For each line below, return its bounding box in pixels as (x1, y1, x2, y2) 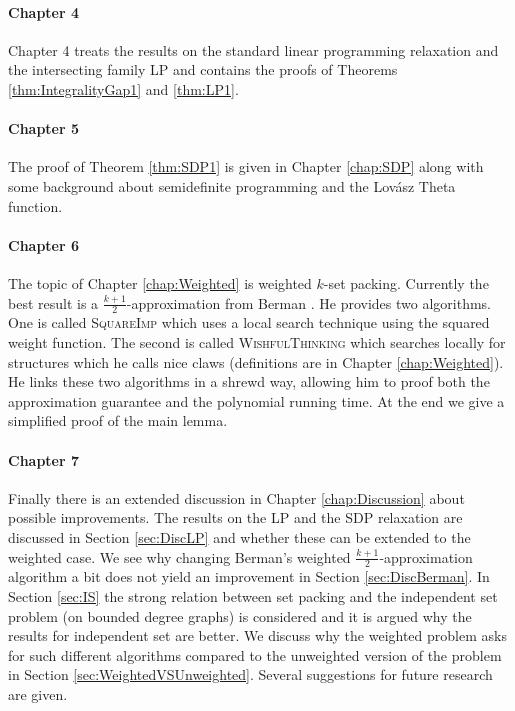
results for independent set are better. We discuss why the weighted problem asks (8, 625, 507, 646)
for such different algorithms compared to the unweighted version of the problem (8, 644, 502, 665)
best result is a (8, 292, 99, 313)
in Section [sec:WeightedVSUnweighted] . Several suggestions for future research (8, 664, 493, 685)
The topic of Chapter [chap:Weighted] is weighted (8, 272, 312, 293)
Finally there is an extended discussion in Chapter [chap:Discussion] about (8, 487, 465, 508)
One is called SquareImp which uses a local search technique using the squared (8, 312, 490, 333)
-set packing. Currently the (323, 272, 489, 293)
